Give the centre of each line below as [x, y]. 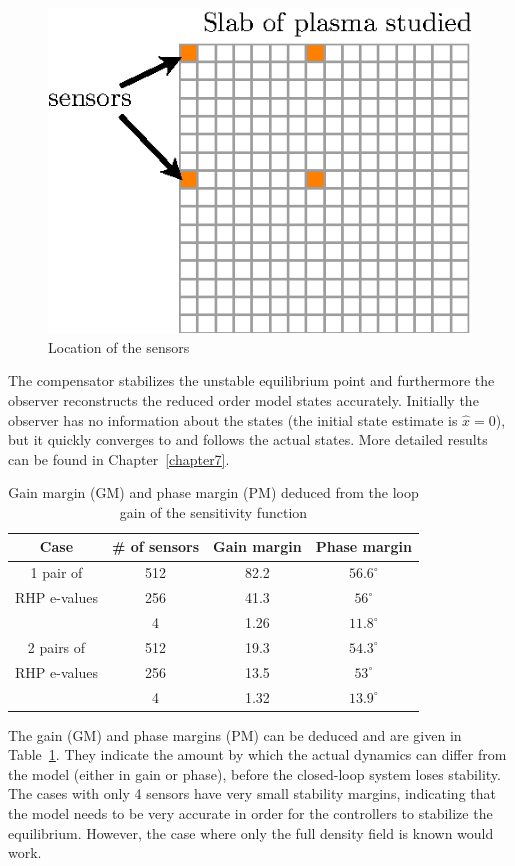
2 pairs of [56, 646]
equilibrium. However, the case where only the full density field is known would [251, 832]
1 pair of [56, 572]
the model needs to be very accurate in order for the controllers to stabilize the [250, 813]
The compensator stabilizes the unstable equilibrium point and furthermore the [251, 380]
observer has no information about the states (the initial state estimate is [233, 419]
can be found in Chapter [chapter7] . [119, 458]
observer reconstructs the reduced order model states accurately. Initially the [243, 399]
